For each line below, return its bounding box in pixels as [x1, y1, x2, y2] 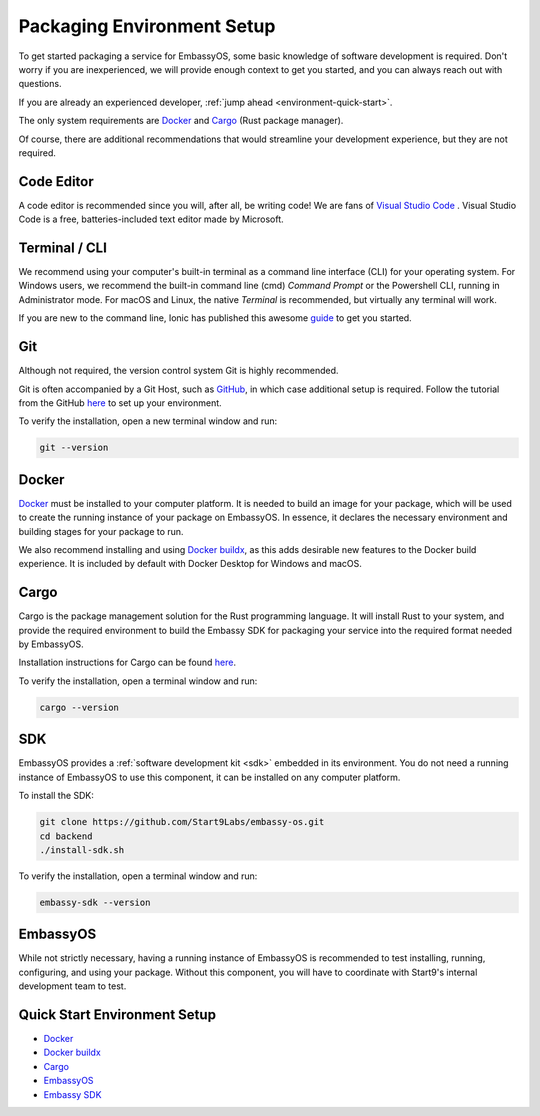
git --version [39, 442, 109, 454]
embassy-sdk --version [39, 896, 151, 908]
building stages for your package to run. [18, 525, 184, 537]
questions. [18, 78, 62, 90]
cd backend [39, 830, 93, 842]
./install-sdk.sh [39, 844, 125, 855]
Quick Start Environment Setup [18, 1006, 217, 1023]
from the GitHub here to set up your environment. [18, 396, 222, 409]
